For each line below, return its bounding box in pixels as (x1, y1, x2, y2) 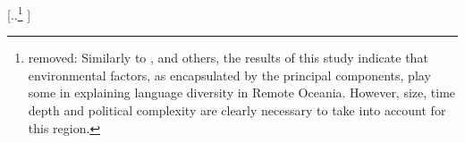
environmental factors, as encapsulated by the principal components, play (28, 65, 431, 84)
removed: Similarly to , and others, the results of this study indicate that (28, 48, 428, 67)
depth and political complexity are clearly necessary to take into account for (28, 101, 446, 120)
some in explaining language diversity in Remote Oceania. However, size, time (28, 83, 456, 102)
